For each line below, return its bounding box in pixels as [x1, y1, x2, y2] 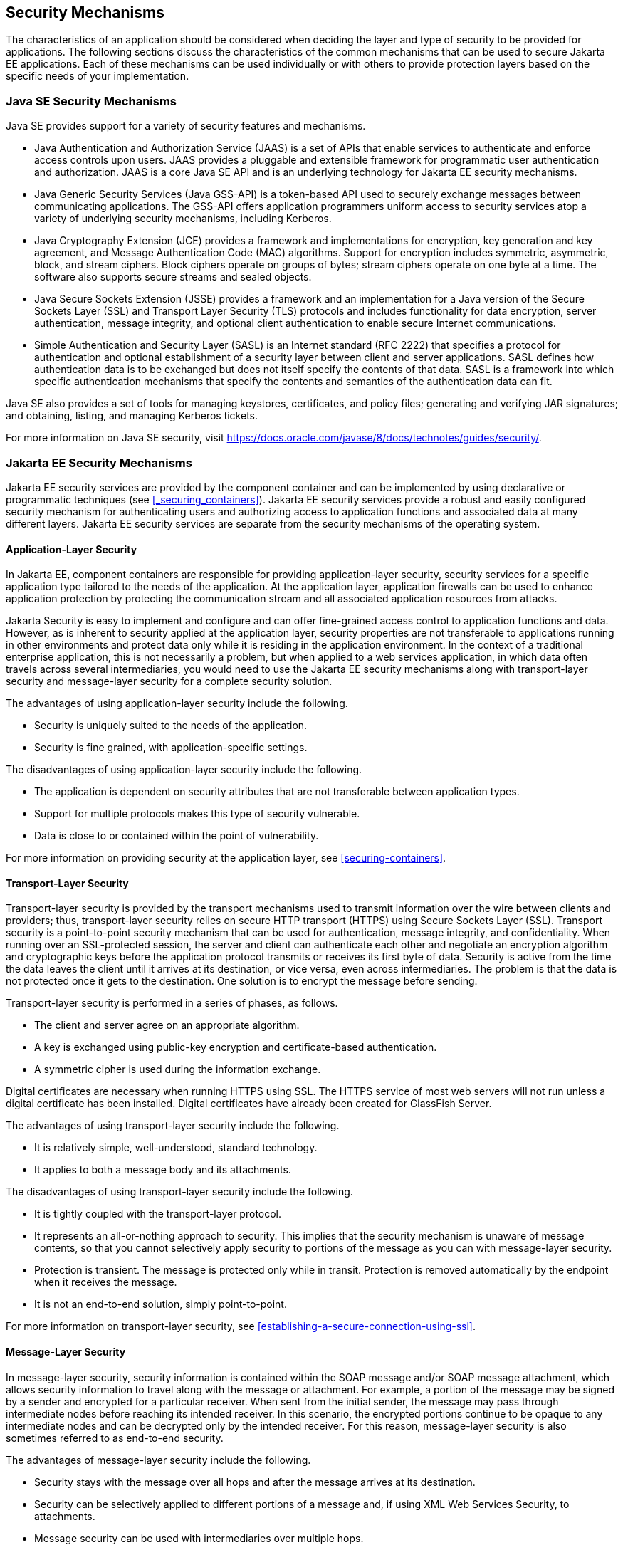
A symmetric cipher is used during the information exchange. [34, 1063, 321, 1076]
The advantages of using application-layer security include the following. [6, 697, 348, 710]
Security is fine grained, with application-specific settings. [34, 741, 308, 754]
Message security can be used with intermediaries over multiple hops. [34, 1531, 364, 1544]
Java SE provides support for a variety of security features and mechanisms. [6, 120, 366, 132]
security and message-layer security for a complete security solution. [6, 675, 333, 688]
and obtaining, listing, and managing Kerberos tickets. [6, 409, 258, 422]
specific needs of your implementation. [6, 70, 189, 83]
